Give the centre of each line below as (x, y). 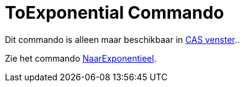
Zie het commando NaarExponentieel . (81, 58)
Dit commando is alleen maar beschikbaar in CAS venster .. (122, 39)
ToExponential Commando (115, 13)
